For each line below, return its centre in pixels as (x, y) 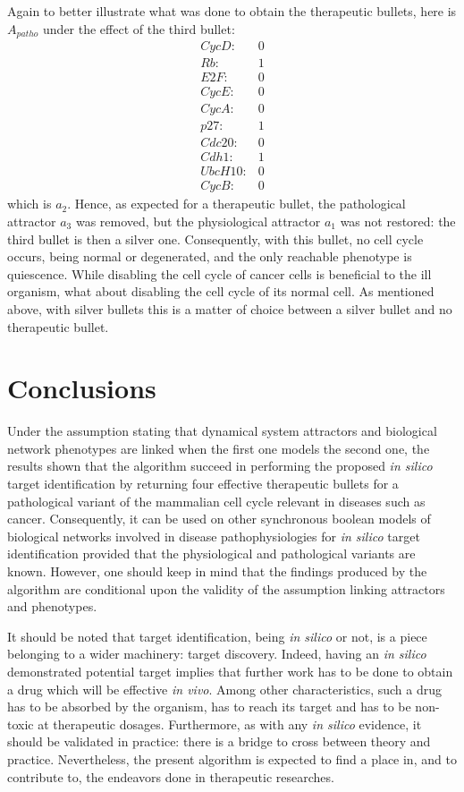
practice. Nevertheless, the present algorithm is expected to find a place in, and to (232, 758)
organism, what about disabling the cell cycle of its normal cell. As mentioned (221, 291)
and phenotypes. (52, 606)
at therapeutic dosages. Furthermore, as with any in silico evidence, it (230, 724)
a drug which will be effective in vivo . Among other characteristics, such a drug (225, 689)
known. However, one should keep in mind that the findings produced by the (217, 571)
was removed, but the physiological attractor (198, 221)
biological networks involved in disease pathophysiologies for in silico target (214, 536)
